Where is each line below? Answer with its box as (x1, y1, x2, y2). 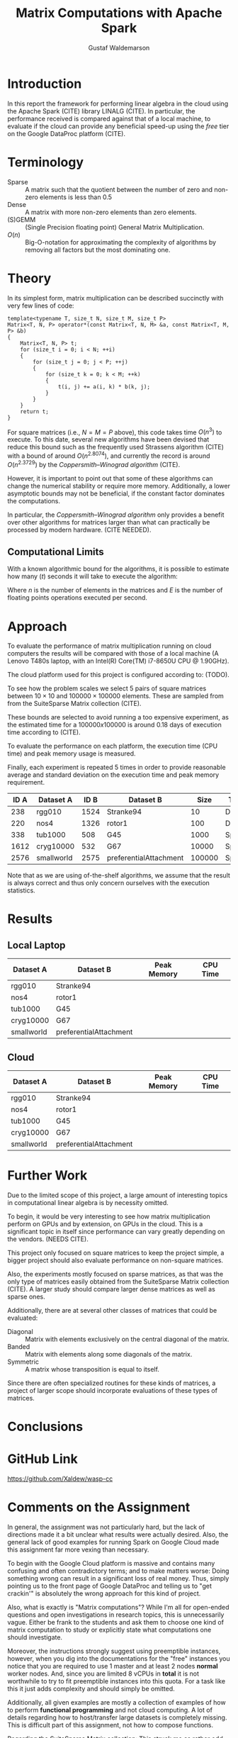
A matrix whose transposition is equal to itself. (25, 1365, 159, 1374)
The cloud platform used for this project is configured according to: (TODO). (7, 671, 230, 679)
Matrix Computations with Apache (16, 5, 222, 21)
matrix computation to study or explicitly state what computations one (7, 1625, 212, 1635)
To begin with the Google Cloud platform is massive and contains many (7, 1559, 215, 1568)
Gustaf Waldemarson (88, 43, 150, 52)
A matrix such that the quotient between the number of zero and (25, 185, 213, 194)
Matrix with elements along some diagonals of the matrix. (25, 1350, 193, 1359)
